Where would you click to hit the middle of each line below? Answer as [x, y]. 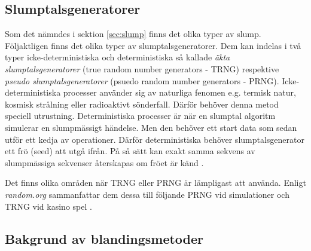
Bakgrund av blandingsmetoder [104, 238]
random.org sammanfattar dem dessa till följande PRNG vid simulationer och [147, 194]
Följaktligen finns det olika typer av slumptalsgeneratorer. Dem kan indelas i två [153, 45]
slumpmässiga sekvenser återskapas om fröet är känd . [104, 162]
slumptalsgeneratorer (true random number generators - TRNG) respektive [142, 68]
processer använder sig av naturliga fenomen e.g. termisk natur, [179, 92]
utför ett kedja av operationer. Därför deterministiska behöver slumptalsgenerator [155, 139]
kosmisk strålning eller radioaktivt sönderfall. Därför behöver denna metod [142, 104]
